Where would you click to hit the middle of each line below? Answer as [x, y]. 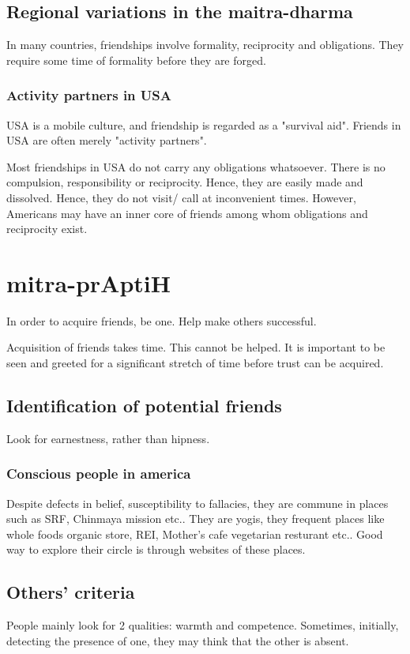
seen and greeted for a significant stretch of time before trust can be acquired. [195, 363]
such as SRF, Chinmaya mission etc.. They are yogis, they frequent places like [196, 519]
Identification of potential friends [144, 406]
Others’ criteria [71, 592]
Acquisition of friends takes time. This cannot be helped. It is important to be [196, 347]
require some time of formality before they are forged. [136, 60]
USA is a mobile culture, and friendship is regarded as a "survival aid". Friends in [204, 124]
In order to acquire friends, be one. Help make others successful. [162, 320]
